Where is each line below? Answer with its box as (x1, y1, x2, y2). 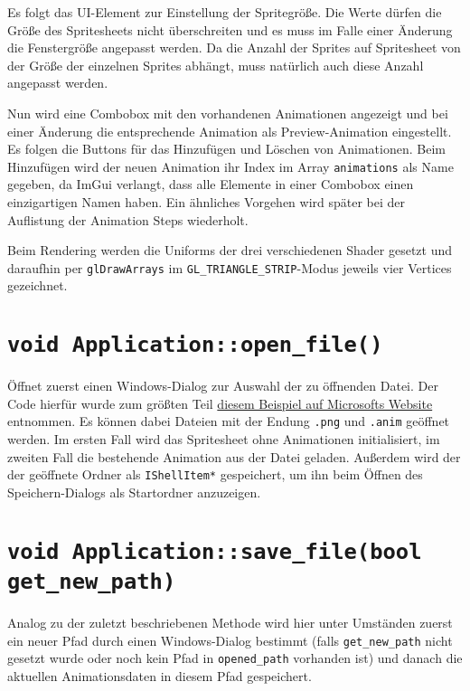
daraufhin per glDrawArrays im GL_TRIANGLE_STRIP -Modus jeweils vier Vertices (7, 258, 452, 277)
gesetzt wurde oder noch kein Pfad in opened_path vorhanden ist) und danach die (7, 648, 463, 667)
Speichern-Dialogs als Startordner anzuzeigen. (7, 482, 261, 501)
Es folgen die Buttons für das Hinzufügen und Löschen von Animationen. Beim (7, 139, 446, 158)
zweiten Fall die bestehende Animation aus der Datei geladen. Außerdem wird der (7, 447, 461, 466)
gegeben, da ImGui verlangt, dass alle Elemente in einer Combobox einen (7, 175, 414, 194)
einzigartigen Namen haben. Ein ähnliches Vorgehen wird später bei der (7, 193, 406, 211)
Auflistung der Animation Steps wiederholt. (7, 210, 249, 229)
